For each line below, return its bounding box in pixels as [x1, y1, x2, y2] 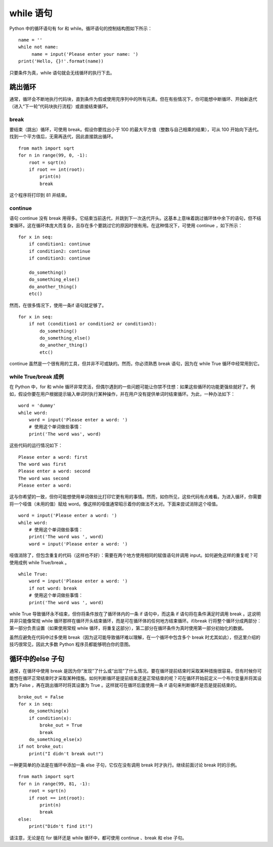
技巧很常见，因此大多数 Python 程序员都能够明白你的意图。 [9, 641, 133, 647]
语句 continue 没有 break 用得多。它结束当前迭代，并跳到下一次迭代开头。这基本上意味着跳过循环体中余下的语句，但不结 [9, 215, 261, 222]
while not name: [18, 44, 59, 50]
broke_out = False [18, 694, 64, 699]
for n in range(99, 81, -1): [18, 781, 90, 787]
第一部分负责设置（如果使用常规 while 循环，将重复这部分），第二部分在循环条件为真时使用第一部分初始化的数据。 [9, 625, 247, 631]
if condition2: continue [28, 248, 90, 254]
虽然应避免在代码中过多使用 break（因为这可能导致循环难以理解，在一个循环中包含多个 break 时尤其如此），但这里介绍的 [9, 634, 260, 641]
